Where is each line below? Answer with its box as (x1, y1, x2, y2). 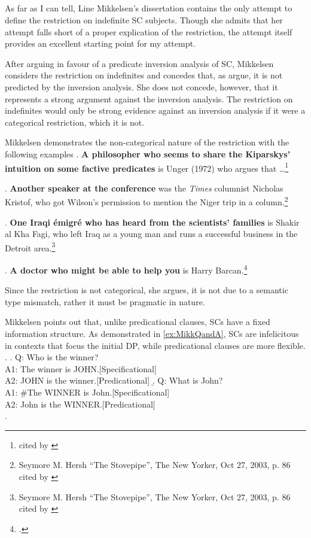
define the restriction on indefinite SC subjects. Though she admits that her (5, 13, 283, 26)
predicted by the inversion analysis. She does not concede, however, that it (5, 80, 278, 93)
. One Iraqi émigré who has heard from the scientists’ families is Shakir (5, 215, 300, 228)
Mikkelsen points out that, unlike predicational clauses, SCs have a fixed (5, 315, 270, 328)
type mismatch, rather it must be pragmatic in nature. (5, 295, 205, 308)
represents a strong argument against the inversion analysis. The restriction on (5, 92, 293, 105)
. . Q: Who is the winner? (5, 351, 99, 363)
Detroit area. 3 (5, 239, 56, 254)
